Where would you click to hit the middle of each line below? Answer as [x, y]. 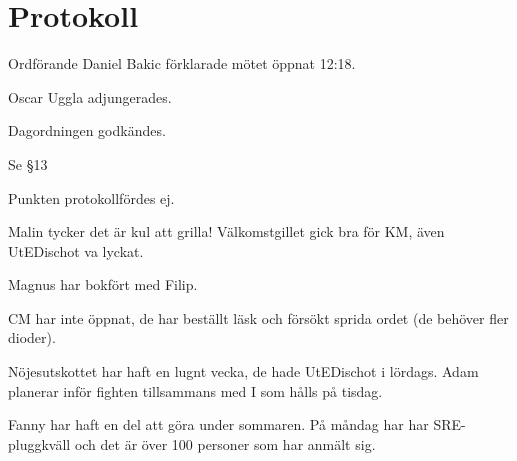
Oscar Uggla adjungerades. [90, 96]
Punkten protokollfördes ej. [91, 197]
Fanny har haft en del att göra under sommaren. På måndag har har [218, 424]
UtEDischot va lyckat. [76, 250]
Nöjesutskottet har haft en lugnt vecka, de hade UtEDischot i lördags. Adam [243, 371]
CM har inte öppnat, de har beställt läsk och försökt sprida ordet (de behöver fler [258, 317]
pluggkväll [39, 443]
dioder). [32, 337]
